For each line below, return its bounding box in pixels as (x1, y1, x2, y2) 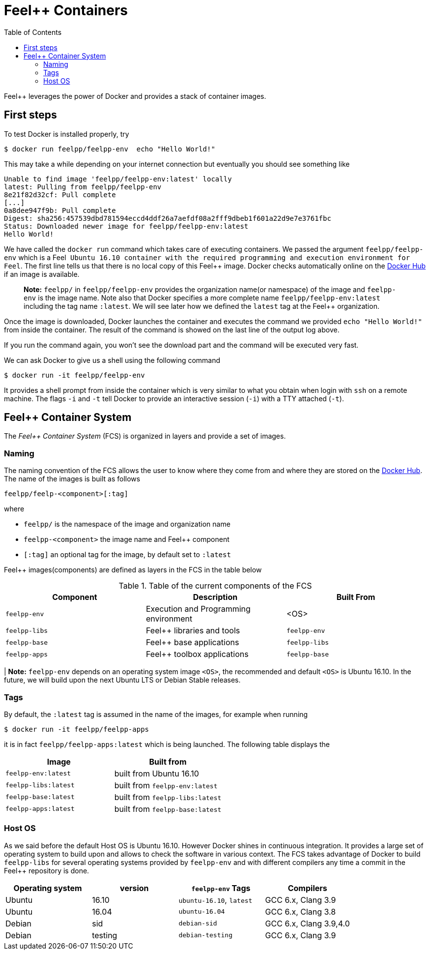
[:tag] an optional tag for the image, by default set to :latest (24, 550, 231, 559)
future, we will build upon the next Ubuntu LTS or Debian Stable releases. (4, 676, 241, 685)
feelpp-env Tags (191, 883, 251, 893)
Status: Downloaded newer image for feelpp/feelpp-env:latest (4, 222, 249, 230)
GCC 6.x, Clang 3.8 (265, 906, 336, 917)
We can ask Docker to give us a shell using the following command (4, 356, 221, 364)
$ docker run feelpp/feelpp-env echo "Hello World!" (4, 145, 215, 153)
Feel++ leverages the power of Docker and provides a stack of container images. (4, 91, 266, 100)
